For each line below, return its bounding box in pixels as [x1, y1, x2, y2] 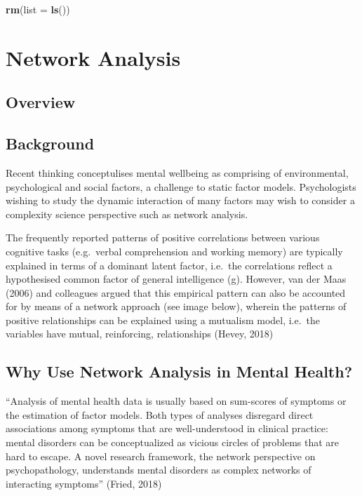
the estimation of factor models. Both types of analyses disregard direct [6, 407, 314, 422]
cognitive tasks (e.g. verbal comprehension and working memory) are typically [6, 243, 343, 258]
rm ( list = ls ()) [6, 2, 70, 16]
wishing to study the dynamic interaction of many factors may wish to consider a [6, 193, 355, 208]
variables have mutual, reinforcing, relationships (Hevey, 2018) [6, 326, 274, 341]
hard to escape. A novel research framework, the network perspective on [6, 448, 316, 463]
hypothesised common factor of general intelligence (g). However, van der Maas [6, 272, 347, 286]
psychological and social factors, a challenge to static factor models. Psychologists [6, 179, 356, 194]
